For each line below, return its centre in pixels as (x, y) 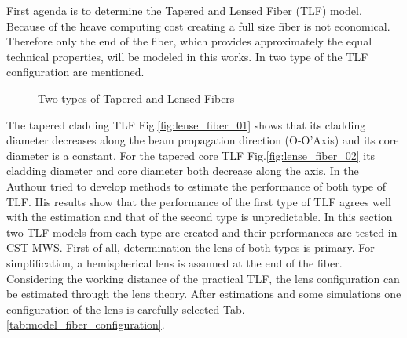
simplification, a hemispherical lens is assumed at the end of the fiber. (174, 262)
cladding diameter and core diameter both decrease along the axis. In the (183, 171)
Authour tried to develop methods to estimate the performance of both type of (196, 185)
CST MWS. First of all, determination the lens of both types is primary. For (191, 247)
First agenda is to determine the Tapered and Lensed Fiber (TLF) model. (184, 10)
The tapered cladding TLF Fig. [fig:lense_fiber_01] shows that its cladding (186, 124)
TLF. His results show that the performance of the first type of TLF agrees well (199, 201)
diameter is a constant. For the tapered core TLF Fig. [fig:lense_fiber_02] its (191, 155)
